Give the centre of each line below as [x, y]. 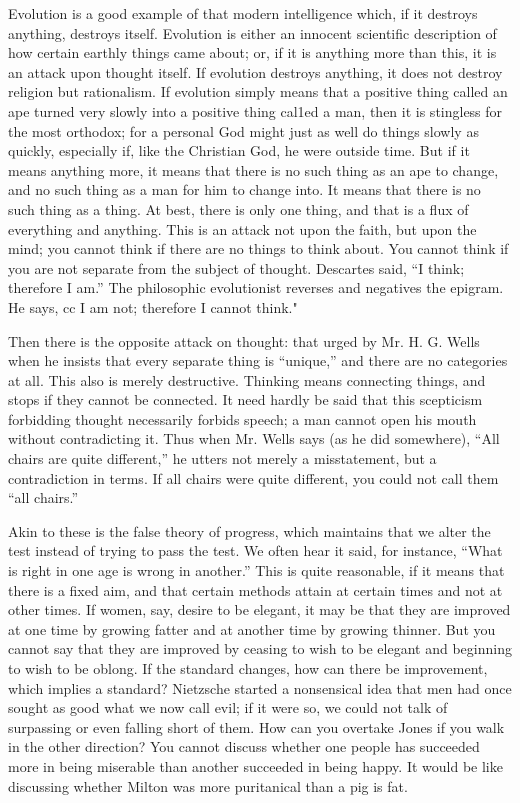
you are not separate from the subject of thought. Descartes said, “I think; [236, 267]
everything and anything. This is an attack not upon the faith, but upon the [242, 228]
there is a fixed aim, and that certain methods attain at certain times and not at [255, 589]
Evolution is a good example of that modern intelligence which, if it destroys [243, 13]
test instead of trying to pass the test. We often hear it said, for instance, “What [255, 550]
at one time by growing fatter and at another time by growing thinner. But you [252, 628]
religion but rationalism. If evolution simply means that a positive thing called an [258, 91]
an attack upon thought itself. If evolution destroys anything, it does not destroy [255, 71]
